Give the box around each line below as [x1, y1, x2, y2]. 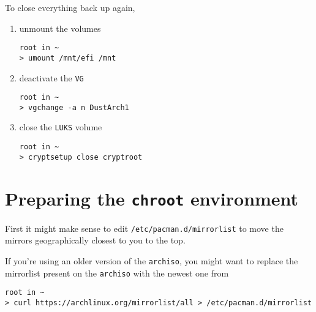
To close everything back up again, [5, 1, 135, 13]
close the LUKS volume [19, 121, 102, 133]
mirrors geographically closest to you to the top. [5, 234, 186, 247]
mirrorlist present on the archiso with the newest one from [5, 266, 229, 279]
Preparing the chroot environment [5, 185, 299, 210]
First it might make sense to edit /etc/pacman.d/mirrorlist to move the [5, 221, 284, 234]
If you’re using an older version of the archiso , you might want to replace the [5, 254, 298, 267]
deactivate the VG [19, 71, 84, 84]
